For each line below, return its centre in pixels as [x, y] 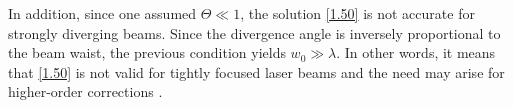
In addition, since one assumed [102, 13]
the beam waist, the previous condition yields [147, 52]
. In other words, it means [416, 52]
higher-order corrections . [85, 91]
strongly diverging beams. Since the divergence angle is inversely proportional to [254, 32]
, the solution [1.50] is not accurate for [357, 13]
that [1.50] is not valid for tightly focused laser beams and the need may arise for [256, 71]
